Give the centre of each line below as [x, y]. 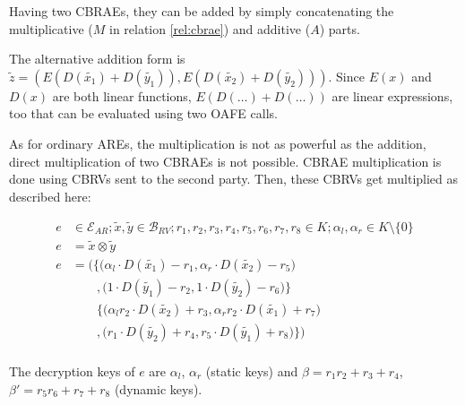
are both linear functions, [122, 95]
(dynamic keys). [158, 388]
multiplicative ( [51, 28]
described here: [50, 196]
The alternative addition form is [97, 59]
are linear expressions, [392, 95]
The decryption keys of [72, 371]
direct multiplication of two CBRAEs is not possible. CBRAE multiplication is [225, 161]
